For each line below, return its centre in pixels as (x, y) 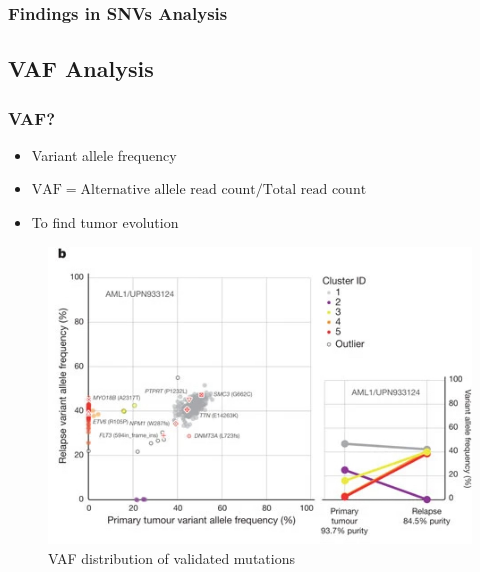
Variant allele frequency (104, 154)
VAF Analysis (81, 68)
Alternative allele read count (168, 190)
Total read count (314, 190)
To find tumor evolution (105, 222)
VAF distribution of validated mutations (171, 558)
